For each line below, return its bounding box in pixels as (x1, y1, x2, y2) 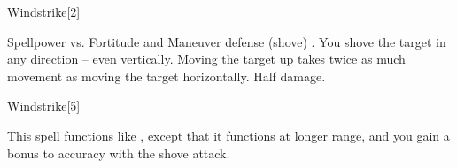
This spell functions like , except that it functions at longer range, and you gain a (7, 126, 450, 144)
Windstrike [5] (7, 96, 81, 115)
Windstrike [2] (7, 3, 81, 20)
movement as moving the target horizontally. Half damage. (7, 66, 326, 85)
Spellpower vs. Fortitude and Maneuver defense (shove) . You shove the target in (7, 32, 446, 50)
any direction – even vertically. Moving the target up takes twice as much (7, 50, 406, 68)
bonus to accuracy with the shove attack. (7, 143, 230, 162)
